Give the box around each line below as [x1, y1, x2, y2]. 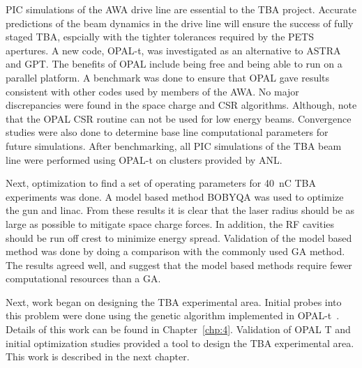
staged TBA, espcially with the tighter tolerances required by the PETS [6, 29, 314, 44]
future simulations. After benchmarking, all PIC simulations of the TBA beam [6, 138, 342, 153]
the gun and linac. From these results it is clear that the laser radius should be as [6, 203, 354, 217]
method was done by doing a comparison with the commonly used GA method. [6, 244, 345, 259]
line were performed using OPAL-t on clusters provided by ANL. [6, 152, 282, 167]
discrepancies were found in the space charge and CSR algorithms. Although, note [6, 98, 357, 112]
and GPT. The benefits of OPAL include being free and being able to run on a [6, 56, 342, 71]
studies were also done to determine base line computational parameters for [6, 125, 329, 139]
